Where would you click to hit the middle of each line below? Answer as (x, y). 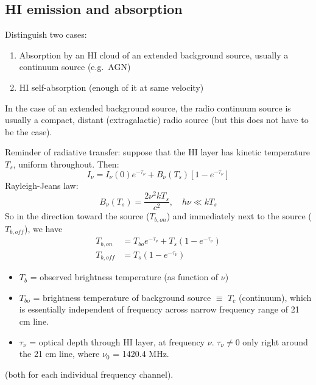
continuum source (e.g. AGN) (75, 67)
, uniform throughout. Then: (66, 164)
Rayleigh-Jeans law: (42, 185)
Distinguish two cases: (46, 34)
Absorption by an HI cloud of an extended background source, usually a (154, 55)
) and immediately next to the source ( (239, 216)
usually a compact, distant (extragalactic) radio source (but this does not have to (157, 120)
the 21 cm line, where (59, 354)
